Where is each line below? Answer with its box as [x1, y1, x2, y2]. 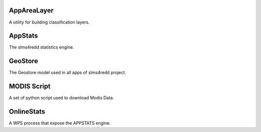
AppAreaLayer [9, 6, 54, 14]
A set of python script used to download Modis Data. [9, 95, 114, 101]
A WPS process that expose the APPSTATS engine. [9, 120, 111, 126]
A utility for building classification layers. [9, 19, 90, 25]
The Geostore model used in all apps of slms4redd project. [9, 70, 126, 76]
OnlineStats [9, 107, 45, 116]
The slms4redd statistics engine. [9, 44, 74, 50]
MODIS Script [9, 82, 51, 91]
